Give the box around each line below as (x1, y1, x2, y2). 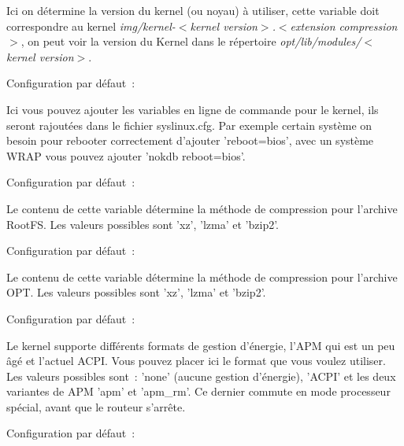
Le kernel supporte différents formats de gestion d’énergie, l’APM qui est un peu (6, 337, 395, 353)
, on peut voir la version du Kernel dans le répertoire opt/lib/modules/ (20, 33, 361, 50)
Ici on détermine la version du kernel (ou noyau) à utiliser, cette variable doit (6, 2, 380, 18)
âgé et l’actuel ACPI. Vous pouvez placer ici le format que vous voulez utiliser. (6, 352, 386, 369)
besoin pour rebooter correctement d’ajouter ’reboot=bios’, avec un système (6, 132, 374, 149)
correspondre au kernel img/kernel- (6, 17, 176, 34)
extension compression (290, 17, 398, 34)
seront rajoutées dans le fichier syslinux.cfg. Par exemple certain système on (6, 116, 372, 133)
